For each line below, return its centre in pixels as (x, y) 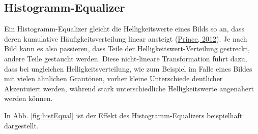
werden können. (28, 98)
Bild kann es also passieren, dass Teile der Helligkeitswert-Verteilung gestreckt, (127, 48)
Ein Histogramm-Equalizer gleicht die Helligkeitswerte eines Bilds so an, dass (124, 29)
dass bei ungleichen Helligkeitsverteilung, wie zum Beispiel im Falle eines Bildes (128, 68)
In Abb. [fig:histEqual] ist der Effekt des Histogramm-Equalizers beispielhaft (123, 115)
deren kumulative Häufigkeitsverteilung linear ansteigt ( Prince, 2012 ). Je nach (126, 38)
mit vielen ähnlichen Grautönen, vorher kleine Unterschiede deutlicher (113, 78)
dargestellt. (21, 125)
